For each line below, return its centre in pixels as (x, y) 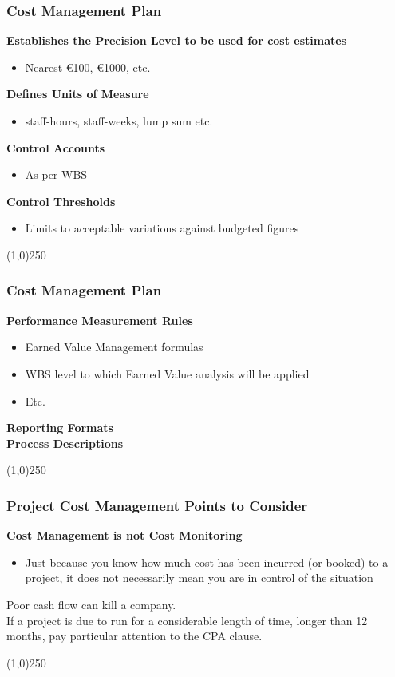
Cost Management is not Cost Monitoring (124, 535)
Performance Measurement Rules (100, 320)
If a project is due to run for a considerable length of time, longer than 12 (187, 620)
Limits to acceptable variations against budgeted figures (162, 228)
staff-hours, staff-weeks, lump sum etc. (119, 121)
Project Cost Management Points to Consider (157, 505)
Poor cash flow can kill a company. (91, 604)
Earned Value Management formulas (114, 347)
